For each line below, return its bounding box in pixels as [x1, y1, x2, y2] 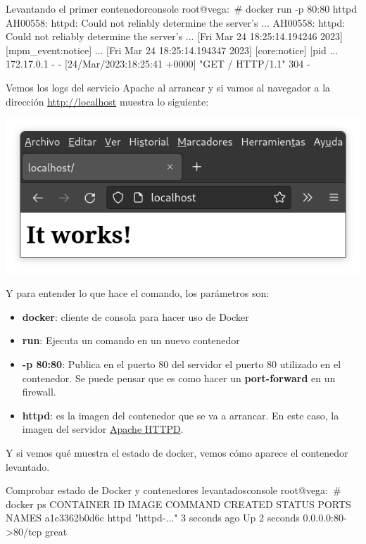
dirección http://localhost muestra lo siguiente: [6, 94, 209, 108]
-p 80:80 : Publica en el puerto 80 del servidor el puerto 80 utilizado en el [22, 356, 341, 371]
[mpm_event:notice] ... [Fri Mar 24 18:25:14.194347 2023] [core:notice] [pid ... [6, 42, 339, 57]
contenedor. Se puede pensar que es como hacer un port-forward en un [22, 370, 336, 385]
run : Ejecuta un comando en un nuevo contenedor [22, 333, 240, 348]
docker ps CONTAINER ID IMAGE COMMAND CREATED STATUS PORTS [6, 496, 351, 511]
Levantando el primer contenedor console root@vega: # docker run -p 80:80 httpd [6, 1, 358, 15]
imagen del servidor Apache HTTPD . [22, 422, 184, 436]
